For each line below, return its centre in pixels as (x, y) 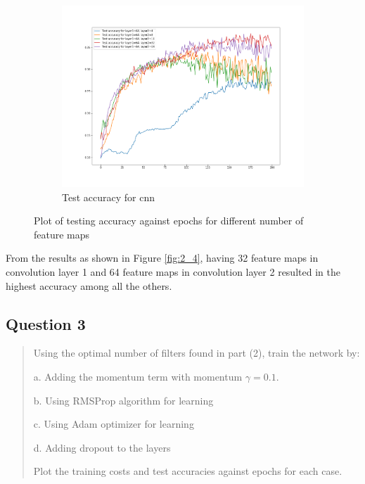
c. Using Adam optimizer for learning (114, 424)
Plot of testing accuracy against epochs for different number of (169, 221)
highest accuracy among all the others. (89, 285)
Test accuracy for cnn (108, 197)
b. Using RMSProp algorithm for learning (123, 400)
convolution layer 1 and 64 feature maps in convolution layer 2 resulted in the (173, 272)
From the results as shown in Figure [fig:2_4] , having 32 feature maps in (162, 258)
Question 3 (46, 323)
